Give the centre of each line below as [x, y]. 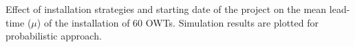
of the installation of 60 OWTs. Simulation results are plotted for [181, 22]
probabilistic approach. [54, 36]
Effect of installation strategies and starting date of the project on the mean [166, 9]
